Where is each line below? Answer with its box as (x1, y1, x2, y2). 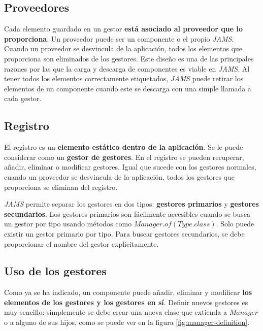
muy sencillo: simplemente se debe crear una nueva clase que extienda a (4, 307, 227, 317)
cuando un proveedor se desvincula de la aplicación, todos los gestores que (4, 171, 235, 182)
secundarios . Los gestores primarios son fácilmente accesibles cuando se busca (4, 208, 250, 219)
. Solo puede (216, 218, 254, 229)
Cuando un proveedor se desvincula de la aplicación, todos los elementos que (4, 43, 243, 54)
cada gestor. (4, 93, 42, 104)
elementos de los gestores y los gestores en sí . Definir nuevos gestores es (4, 296, 248, 307)
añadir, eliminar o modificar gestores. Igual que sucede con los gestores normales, (4, 161, 256, 172)
